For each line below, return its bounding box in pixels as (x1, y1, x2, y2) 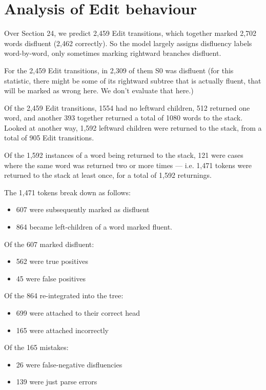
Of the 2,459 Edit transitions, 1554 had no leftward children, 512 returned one (4, 102, 250, 113)
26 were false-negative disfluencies (16, 359, 122, 370)
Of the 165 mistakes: (4, 342, 69, 353)
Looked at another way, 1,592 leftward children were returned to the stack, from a (4, 122, 262, 133)
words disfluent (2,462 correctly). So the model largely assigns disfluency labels (4, 37, 252, 48)
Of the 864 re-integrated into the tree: (4, 290, 124, 301)
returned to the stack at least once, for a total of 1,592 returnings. (4, 170, 212, 180)
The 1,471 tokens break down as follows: (4, 187, 131, 197)
